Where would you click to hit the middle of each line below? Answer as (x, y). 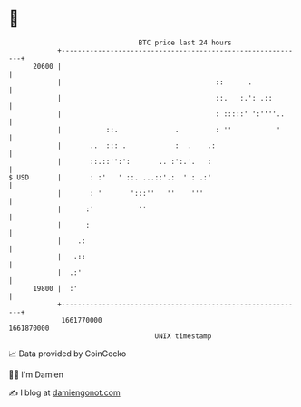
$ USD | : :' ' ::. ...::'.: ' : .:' (110, 177)
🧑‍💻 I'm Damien (36, 374)
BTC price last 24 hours (185, 43)
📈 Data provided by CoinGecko (68, 354)
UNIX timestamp (183, 336)
